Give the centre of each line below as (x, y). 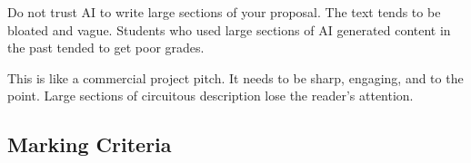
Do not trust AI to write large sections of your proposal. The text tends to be (224, 12)
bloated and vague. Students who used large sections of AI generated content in (229, 29)
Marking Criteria (90, 144)
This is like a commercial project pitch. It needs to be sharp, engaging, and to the (235, 77)
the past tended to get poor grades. (106, 48)
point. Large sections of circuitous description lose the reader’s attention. (210, 96)
